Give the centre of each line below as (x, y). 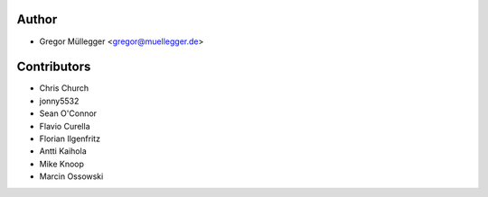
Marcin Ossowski (71, 176)
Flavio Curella (65, 126)
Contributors (54, 67)
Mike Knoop (62, 164)
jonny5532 (59, 101)
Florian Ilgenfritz (70, 139)
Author (37, 19)
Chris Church (64, 88)
